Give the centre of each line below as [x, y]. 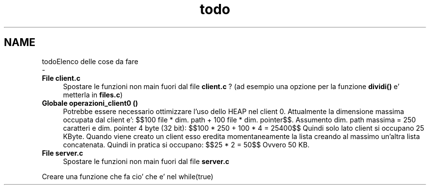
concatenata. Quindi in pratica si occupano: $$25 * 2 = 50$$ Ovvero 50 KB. [186, 144]
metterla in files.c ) [93, 94]
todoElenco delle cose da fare [90, 61]
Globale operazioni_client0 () [90, 103]
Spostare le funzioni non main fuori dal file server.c [146, 161]
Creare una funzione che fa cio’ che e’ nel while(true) [128, 176]
